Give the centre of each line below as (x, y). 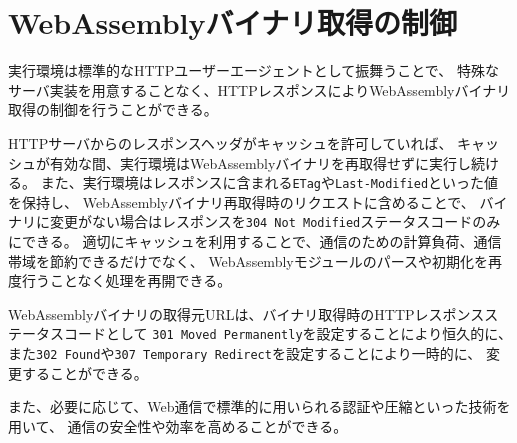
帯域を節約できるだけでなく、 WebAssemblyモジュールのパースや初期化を (248, 260)
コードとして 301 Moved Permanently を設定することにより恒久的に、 (287, 333)
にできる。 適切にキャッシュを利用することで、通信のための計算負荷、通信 (255, 241)
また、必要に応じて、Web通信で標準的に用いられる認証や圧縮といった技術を (259, 406)
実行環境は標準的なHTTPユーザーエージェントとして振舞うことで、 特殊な (253, 70)
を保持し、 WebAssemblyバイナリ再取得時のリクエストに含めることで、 (241, 201)
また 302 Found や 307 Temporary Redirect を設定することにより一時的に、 (245, 353)
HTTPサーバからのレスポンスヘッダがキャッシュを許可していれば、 (230, 142)
